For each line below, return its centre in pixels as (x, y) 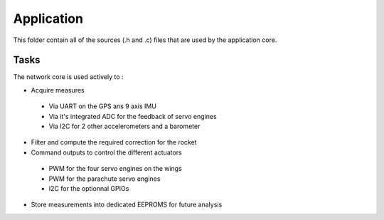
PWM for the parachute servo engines (105, 179)
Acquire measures (58, 90)
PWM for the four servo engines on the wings (116, 169)
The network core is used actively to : (68, 77)
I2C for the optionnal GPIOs (89, 188)
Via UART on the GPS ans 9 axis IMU (102, 106)
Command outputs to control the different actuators (107, 152)
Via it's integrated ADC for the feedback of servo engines (133, 116)
